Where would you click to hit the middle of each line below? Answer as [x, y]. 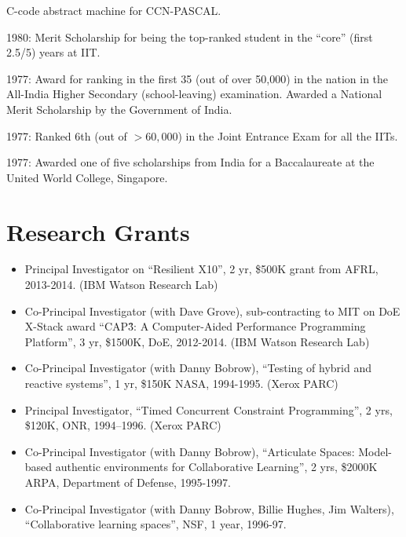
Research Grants [98, 231]
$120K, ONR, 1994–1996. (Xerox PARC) [123, 425]
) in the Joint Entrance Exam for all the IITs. [288, 135]
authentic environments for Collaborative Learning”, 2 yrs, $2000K [216, 467]
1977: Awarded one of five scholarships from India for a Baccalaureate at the [190, 162]
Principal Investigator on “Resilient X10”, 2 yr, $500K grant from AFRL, [201, 269]
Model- [375, 451]
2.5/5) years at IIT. [53, 52]
